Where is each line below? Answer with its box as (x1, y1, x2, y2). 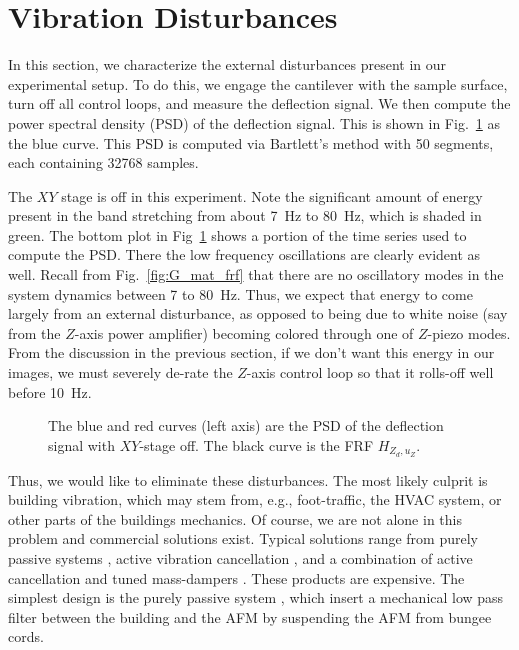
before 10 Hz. (8, 381, 92, 402)
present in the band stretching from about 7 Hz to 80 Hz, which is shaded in (8, 205, 482, 226)
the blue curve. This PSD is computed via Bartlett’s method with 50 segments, (8, 132, 494, 153)
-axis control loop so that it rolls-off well (246, 362, 494, 383)
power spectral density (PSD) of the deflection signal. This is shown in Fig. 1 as (8, 112, 500, 133)
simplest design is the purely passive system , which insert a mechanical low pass (8, 587, 504, 608)
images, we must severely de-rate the (8, 362, 233, 383)
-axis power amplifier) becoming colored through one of (74, 322, 414, 343)
